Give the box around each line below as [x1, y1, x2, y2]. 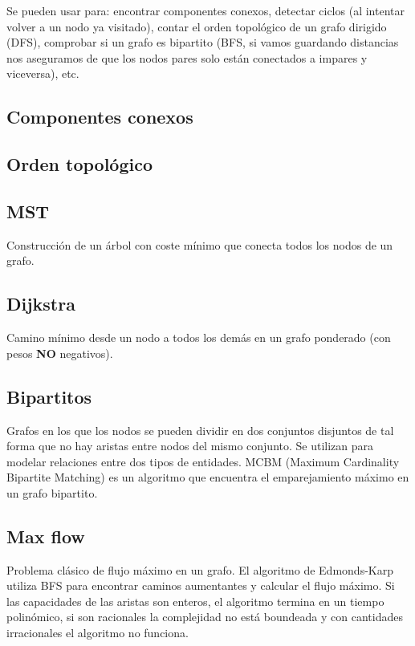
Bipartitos [6, 384, 92, 408]
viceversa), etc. [6, 65, 79, 82]
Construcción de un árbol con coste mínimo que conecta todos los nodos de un [6, 236, 393, 253]
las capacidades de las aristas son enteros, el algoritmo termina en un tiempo [6, 592, 384, 609]
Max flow [6, 523, 85, 548]
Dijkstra [6, 291, 75, 316]
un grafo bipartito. [6, 484, 98, 501]
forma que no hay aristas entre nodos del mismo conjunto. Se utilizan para [6, 437, 374, 454]
